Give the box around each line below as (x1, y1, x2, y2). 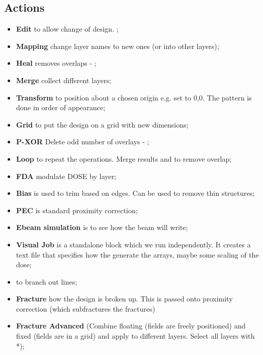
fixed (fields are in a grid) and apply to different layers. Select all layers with (16, 331, 255, 341)
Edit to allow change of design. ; (16, 23, 119, 34)
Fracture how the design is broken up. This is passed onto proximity (16, 293, 233, 304)
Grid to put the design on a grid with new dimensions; (16, 119, 189, 130)
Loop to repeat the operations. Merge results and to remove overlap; (16, 153, 232, 164)
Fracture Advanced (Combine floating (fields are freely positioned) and (16, 320, 246, 331)
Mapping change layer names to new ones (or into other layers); (16, 40, 219, 51)
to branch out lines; (16, 276, 77, 287)
